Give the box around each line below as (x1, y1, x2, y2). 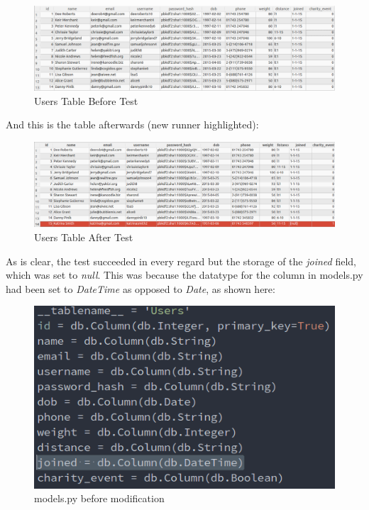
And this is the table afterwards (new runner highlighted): (6, 117, 259, 132)
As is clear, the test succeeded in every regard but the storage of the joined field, (6, 253, 356, 268)
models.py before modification (34, 491, 165, 506)
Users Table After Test (34, 229, 133, 244)
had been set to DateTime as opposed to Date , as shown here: (6, 281, 275, 296)
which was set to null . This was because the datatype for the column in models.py (6, 267, 363, 282)
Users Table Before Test (34, 93, 138, 108)
